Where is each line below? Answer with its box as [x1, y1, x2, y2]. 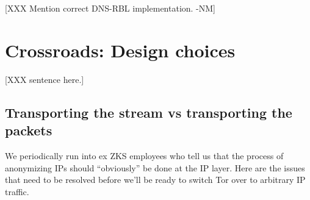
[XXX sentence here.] [5, 73, 84, 85]
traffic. [5, 185, 29, 198]
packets [5, 121, 52, 140]
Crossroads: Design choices [5, 37, 236, 62]
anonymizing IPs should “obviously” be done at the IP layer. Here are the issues [5, 161, 305, 174]
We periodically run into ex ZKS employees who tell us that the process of [5, 149, 284, 162]
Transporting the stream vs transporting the [5, 102, 292, 121]
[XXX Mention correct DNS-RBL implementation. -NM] [5, 2, 216, 14]
